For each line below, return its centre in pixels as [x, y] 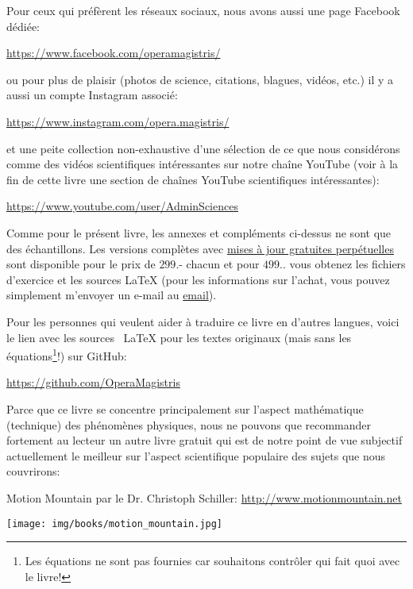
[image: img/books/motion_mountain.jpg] [115, 524]
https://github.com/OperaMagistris [93, 382]
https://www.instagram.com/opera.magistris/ [118, 121]
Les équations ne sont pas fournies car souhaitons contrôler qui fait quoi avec [212, 561]
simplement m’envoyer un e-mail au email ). [112, 295]
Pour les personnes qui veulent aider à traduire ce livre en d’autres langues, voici [203, 321]
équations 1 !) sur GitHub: [67, 354]
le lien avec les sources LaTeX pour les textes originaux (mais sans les [179, 337]
